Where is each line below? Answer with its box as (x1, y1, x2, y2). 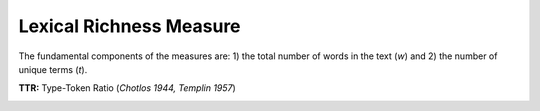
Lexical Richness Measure (18, 15, 241, 37)
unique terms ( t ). (18, 63, 88, 75)
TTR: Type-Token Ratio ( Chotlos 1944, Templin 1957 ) (18, 82, 237, 94)
